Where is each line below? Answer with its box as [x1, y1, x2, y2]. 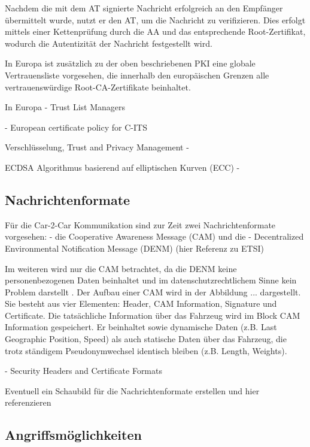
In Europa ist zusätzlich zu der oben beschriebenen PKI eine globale [5, 57, 256, 70]
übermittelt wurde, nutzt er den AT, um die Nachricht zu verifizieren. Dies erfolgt [5, 13, 306, 26]
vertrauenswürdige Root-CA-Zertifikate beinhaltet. [5, 80, 191, 93]
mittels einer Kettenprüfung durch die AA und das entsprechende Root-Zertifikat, [5, 25, 306, 38]
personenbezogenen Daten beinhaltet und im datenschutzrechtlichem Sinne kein [5, 274, 297, 286]
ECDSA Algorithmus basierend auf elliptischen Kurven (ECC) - [5, 161, 240, 173]
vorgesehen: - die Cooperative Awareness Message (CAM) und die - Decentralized [5, 230, 304, 243]
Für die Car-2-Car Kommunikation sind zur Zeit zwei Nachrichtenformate [5, 218, 276, 231]
